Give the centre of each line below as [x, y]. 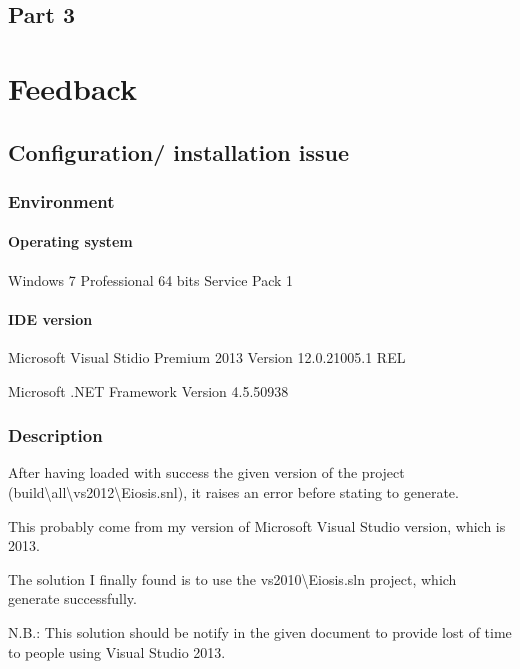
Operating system [70, 241]
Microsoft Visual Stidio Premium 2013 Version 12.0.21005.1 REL [207, 356]
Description [55, 435]
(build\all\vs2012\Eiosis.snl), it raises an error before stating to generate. [233, 491]
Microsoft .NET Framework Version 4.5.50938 [148, 390]
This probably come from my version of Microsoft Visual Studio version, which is [257, 525]
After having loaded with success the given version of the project [206, 472]
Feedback [72, 87]
